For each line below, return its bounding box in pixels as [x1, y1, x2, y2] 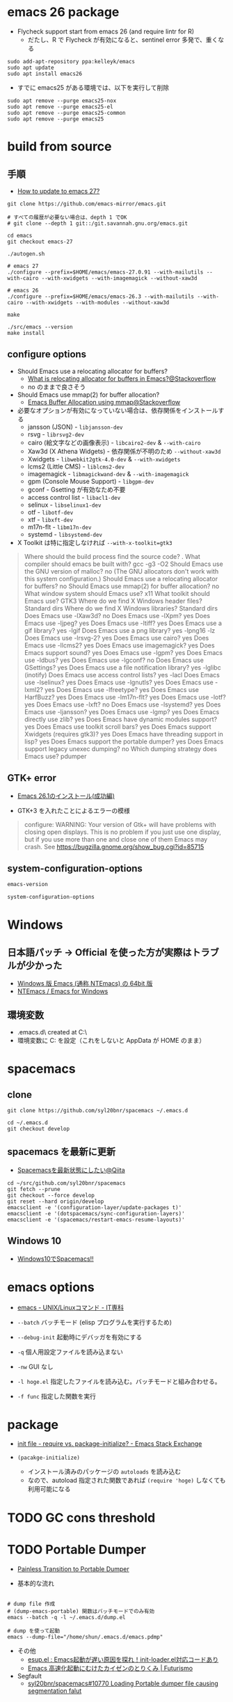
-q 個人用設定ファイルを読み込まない [17, 1348, 124, 1356]
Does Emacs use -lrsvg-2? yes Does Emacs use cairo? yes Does [24, 633, 209, 642]
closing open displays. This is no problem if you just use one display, [24, 828, 221, 836]
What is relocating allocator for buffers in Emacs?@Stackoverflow [27, 374, 216, 383]
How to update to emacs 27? [17, 187, 100, 195]
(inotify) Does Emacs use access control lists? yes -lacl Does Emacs [24, 670, 220, 679]
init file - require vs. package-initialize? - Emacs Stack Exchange [17, 1440, 202, 1448]
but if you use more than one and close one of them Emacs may [24, 835, 208, 843]
